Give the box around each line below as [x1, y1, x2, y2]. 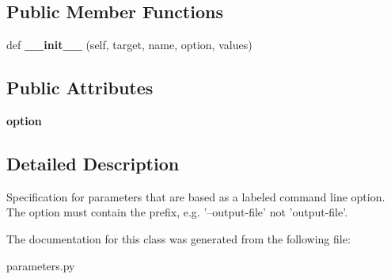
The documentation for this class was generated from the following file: [6, 230, 351, 247]
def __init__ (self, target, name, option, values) [6, 36, 252, 53]
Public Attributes [6, 75, 154, 100]
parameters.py [6, 257, 75, 273]
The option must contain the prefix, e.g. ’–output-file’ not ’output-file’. [6, 204, 348, 220]
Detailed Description [6, 151, 180, 175]
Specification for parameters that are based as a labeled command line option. [6, 188, 385, 204]
